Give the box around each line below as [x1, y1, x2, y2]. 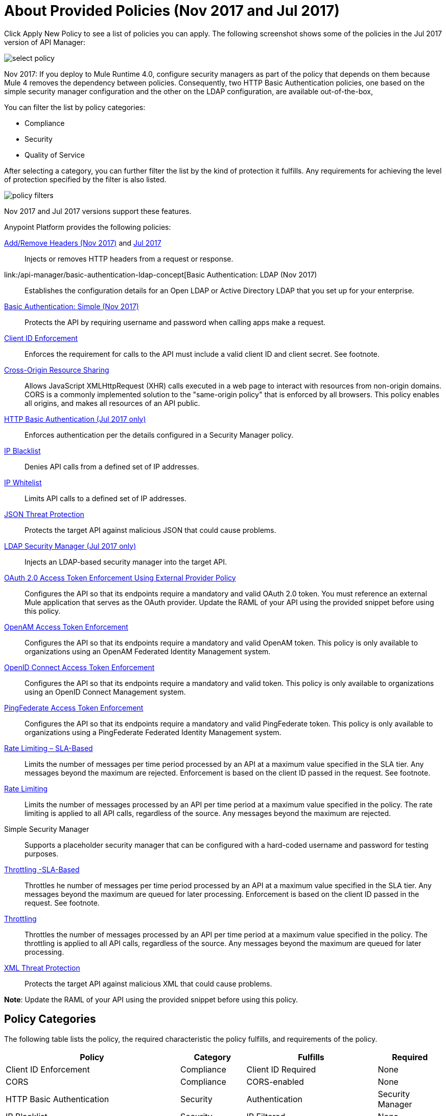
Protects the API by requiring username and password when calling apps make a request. [25, 317, 326, 327]
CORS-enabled [246, 1076, 304, 1087]
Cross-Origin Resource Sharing [4, 365, 109, 374]
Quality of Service [25, 150, 85, 159]
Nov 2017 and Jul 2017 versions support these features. [4, 206, 192, 216]
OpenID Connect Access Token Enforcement [4, 662, 155, 672]
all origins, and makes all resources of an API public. [25, 398, 200, 407]
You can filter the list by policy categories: [4, 102, 146, 112]
